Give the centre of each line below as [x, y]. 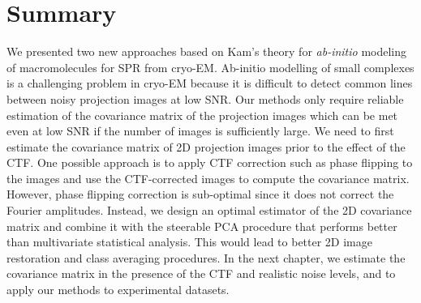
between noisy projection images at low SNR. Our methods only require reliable [205, 98]
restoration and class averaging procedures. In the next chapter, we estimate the [206, 257]
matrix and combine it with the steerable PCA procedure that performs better [202, 226]
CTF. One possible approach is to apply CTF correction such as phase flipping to [210, 162]
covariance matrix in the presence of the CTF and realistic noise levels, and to [201, 273]
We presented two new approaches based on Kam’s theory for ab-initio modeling [207, 51]
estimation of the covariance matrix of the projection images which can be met [202, 115]
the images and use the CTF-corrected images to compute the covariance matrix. [208, 178]
